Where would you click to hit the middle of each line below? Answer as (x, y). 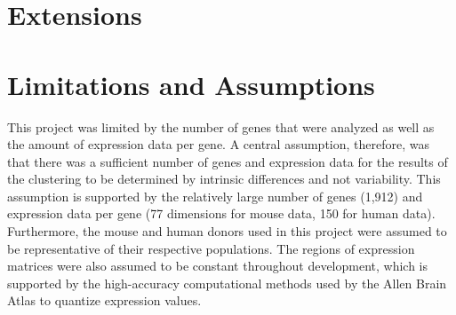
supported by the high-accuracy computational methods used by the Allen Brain (227, 283)
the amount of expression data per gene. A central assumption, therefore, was (219, 144)
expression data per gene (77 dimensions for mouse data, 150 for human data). (221, 213)
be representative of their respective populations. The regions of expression (211, 248)
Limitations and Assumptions (191, 84)
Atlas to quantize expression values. (104, 300)
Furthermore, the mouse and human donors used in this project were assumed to (227, 231)
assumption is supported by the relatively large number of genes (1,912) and (215, 196)
